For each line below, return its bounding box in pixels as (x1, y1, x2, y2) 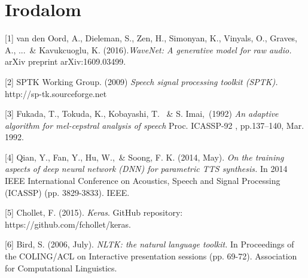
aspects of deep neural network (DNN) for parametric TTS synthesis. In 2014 (5, 162, 288, 175)
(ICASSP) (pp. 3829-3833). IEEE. (5, 186, 130, 198)
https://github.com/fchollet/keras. (5, 217, 131, 230)
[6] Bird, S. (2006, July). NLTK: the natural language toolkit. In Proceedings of (5, 238, 294, 250)
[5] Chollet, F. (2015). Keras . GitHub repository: (5, 206, 183, 219)
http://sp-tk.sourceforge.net (5, 87, 107, 99)
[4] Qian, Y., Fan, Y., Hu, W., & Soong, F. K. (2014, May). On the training (5, 150, 284, 163)
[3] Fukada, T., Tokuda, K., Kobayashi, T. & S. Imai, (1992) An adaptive (5, 107, 279, 120)
